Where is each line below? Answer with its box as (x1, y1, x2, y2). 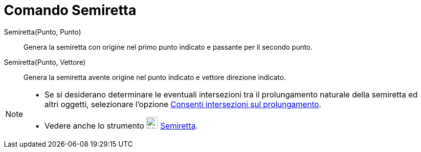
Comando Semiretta (4, 2, 136, 19)
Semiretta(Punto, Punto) (4, 27, 81, 36)
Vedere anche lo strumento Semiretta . (44, 120, 198, 131)
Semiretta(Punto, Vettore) (4, 57, 86, 66)
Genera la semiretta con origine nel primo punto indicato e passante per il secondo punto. (23, 42, 312, 51)
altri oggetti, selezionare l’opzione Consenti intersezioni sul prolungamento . (44, 99, 321, 109)
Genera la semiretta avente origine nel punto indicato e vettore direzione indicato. (23, 73, 286, 81)
